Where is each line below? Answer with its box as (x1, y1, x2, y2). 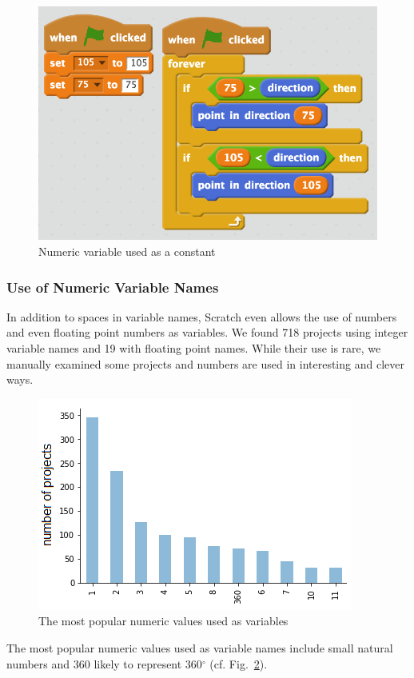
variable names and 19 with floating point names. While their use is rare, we (6, 340, 381, 357)
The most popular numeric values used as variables (38, 612, 289, 629)
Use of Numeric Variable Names (6, 277, 219, 297)
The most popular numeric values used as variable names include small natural (6, 640, 393, 656)
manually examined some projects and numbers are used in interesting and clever (6, 355, 404, 372)
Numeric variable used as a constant (38, 243, 216, 260)
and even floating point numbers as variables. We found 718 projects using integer (6, 324, 408, 341)
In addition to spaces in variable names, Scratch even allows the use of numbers (6, 308, 397, 325)
